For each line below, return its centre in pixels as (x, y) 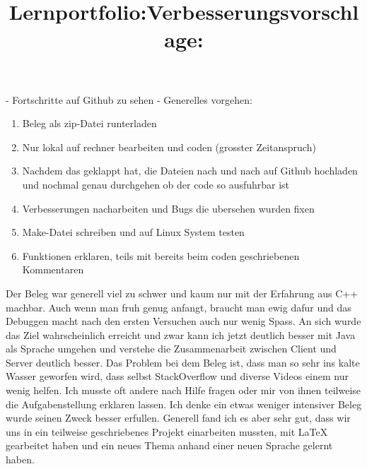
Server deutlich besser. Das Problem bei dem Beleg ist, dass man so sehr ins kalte (183, 362)
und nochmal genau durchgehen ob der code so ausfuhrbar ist (156, 184)
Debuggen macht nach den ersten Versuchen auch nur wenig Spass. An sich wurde (183, 321)
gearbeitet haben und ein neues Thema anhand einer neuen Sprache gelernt (169, 445)
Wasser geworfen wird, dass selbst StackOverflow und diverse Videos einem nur (177, 376)
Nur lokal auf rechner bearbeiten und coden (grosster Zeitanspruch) (169, 147)
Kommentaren (53, 269)
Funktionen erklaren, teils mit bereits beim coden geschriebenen (161, 255)
